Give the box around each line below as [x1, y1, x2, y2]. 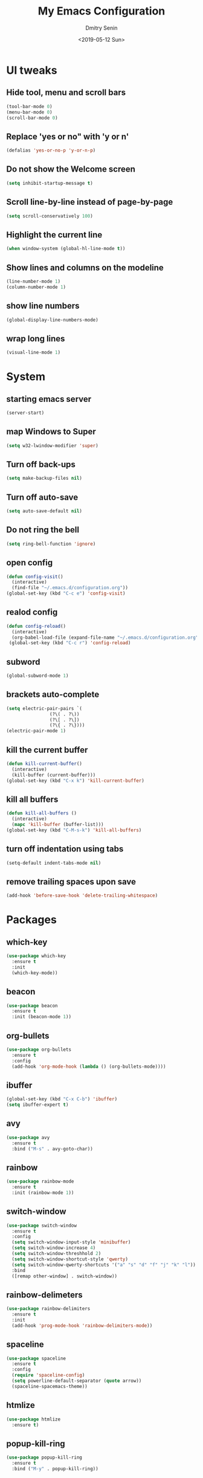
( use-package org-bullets [6, 1047, 71, 1053]
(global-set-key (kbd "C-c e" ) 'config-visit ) [6, 590, 126, 596]
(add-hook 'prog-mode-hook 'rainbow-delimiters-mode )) [11, 1322, 153, 1329]
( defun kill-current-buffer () [6, 761, 83, 767]
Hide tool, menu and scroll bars [6, 88, 126, 98]
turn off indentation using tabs [6, 844, 124, 854]
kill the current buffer [6, 744, 88, 755]
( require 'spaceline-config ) [11, 1372, 85, 1378]
